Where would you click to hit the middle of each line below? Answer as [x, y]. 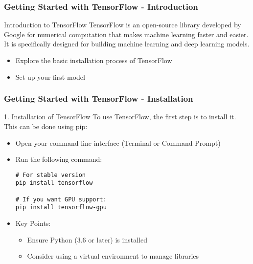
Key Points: [33, 223]
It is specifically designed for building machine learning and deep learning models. [127, 44]
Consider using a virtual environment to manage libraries [113, 256]
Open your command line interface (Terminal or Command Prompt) [118, 143]
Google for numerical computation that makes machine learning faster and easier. [126, 34]
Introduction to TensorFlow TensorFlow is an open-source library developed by [123, 25]
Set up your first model [50, 77]
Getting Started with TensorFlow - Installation [99, 99]
